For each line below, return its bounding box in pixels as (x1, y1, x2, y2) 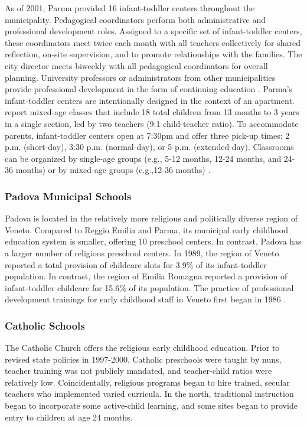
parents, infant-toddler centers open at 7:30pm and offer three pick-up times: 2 (5, 129, 290, 141)
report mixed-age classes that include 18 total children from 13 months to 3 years (5, 106, 299, 118)
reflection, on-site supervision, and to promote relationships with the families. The (5, 48, 302, 60)
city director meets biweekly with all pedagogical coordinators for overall (5, 59, 268, 71)
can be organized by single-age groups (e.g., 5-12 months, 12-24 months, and (5, 152, 282, 164)
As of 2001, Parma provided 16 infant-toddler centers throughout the (5, 2, 255, 14)
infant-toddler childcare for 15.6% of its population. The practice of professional (5, 281, 294, 294)
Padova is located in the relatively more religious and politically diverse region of (5, 212, 298, 224)
